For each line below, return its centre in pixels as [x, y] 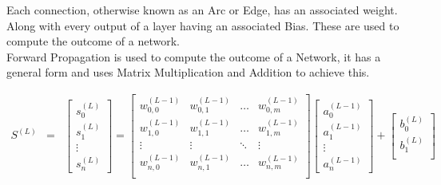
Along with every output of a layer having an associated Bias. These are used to [203, 25]
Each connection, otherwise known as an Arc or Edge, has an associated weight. [202, 10]
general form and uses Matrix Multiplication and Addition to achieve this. [188, 72]
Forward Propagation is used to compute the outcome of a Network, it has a [194, 56]
